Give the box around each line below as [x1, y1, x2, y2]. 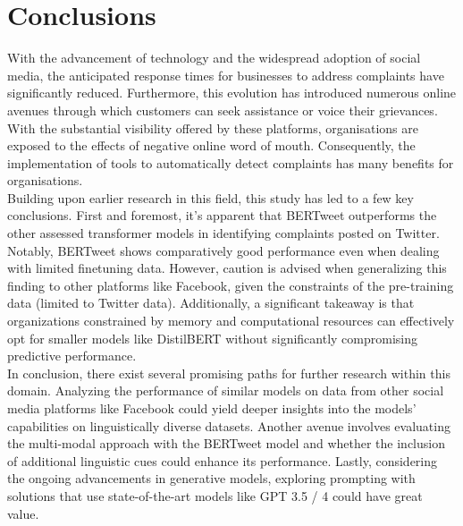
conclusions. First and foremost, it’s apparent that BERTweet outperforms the [7, 206, 437, 225]
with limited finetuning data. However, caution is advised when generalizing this [7, 259, 447, 277]
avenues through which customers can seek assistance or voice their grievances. [7, 100, 438, 119]
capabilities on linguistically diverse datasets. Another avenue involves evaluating [7, 416, 450, 435]
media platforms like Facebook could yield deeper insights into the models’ [7, 399, 417, 417]
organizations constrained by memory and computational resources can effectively [7, 311, 455, 330]
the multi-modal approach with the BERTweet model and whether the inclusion [7, 434, 445, 453]
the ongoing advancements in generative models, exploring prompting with [7, 469, 416, 488]
